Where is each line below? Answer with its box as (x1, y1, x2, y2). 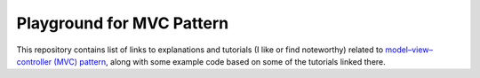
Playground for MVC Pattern (16, 13, 229, 33)
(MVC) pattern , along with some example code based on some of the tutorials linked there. (53, 56, 386, 66)
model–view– (385, 44, 433, 55)
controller (16, 56, 52, 66)
